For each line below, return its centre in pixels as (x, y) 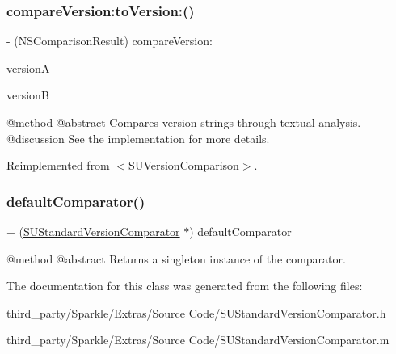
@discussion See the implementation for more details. (138, 138)
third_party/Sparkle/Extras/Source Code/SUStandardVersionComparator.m (198, 340)
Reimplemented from (58, 165)
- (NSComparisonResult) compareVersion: (110, 41)
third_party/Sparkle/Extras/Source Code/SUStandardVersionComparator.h (196, 312)
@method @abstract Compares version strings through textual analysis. (184, 122)
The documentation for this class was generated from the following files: (185, 286)
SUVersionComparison (184, 165)
